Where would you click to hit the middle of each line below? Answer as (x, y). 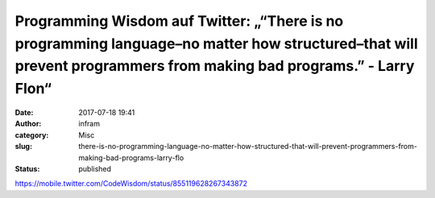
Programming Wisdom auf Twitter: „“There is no (179, 21)
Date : (24, 112)
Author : (28, 124)
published (95, 168)
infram (89, 124)
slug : (23, 146)
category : (32, 135)
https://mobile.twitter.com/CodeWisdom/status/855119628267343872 (131, 184)
